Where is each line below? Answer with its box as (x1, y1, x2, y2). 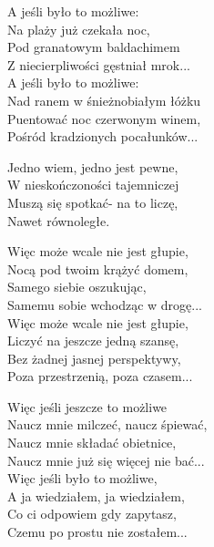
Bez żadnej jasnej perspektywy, (7, 348, 181, 367)
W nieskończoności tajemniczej (7, 175, 179, 194)
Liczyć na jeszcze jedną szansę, (7, 331, 179, 350)
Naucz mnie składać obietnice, (7, 433, 177, 452)
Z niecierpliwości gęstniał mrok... (7, 55, 190, 74)
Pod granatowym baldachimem (7, 37, 180, 57)
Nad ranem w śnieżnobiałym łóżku (7, 90, 201, 109)
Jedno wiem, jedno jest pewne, (7, 157, 178, 176)
